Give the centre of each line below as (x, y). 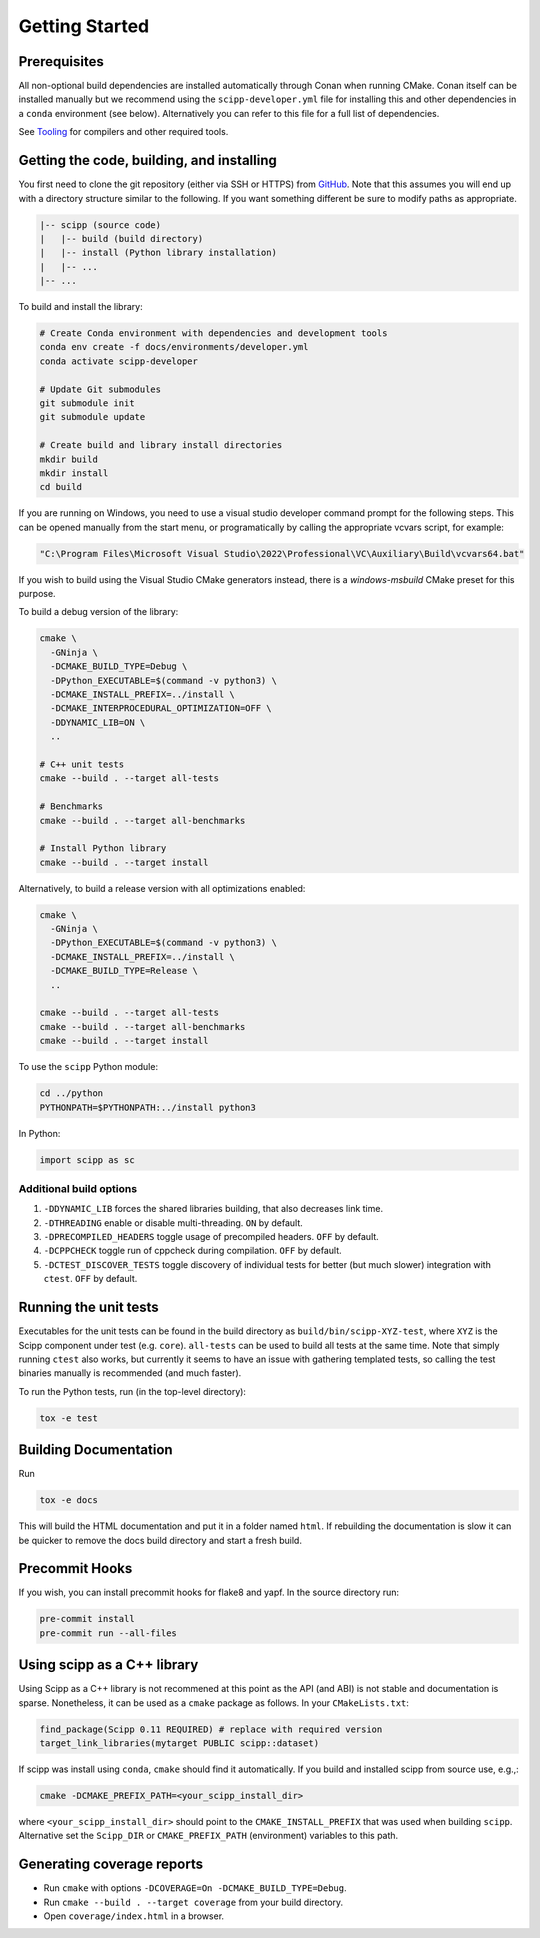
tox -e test (69, 1418)
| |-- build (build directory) (121, 238)
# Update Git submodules (100, 389)
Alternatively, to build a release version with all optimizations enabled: (162, 888)
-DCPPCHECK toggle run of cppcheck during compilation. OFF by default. (192, 1251)
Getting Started (84, 26)
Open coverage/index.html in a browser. (134, 1916)
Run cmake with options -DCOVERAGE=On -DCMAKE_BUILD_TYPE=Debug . (195, 1888)
